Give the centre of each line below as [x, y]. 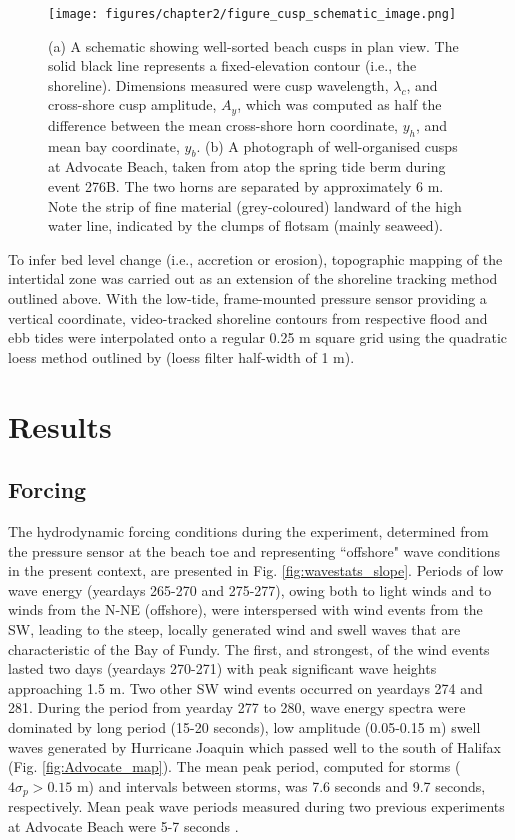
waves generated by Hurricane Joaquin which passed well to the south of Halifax [254, 746]
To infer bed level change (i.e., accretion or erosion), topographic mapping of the [255, 258]
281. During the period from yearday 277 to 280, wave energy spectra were [237, 707]
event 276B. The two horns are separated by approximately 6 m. [246, 186]
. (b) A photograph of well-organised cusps [327, 145]
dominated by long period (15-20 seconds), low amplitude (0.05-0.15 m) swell [244, 726]
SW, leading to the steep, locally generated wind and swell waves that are [234, 628]
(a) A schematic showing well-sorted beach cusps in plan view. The [253, 45]
